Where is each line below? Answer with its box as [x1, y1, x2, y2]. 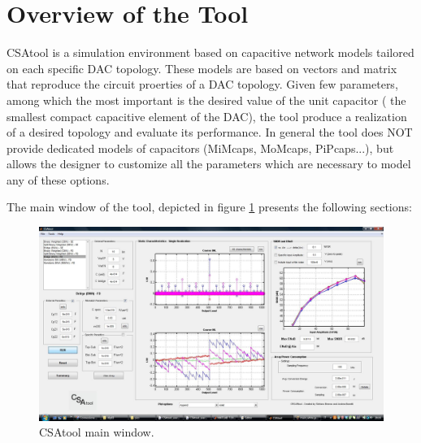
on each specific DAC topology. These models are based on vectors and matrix [7, 59, 397, 76]
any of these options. [7, 171, 110, 188]
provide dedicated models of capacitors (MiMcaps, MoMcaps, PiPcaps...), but [7, 139, 394, 156]
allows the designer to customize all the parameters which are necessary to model [7, 155, 411, 172]
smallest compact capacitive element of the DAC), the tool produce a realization [7, 107, 407, 124]
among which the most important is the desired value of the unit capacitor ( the [7, 91, 406, 108]
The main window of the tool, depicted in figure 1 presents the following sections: [7, 198, 412, 215]
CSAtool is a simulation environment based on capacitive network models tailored [7, 44, 414, 61]
